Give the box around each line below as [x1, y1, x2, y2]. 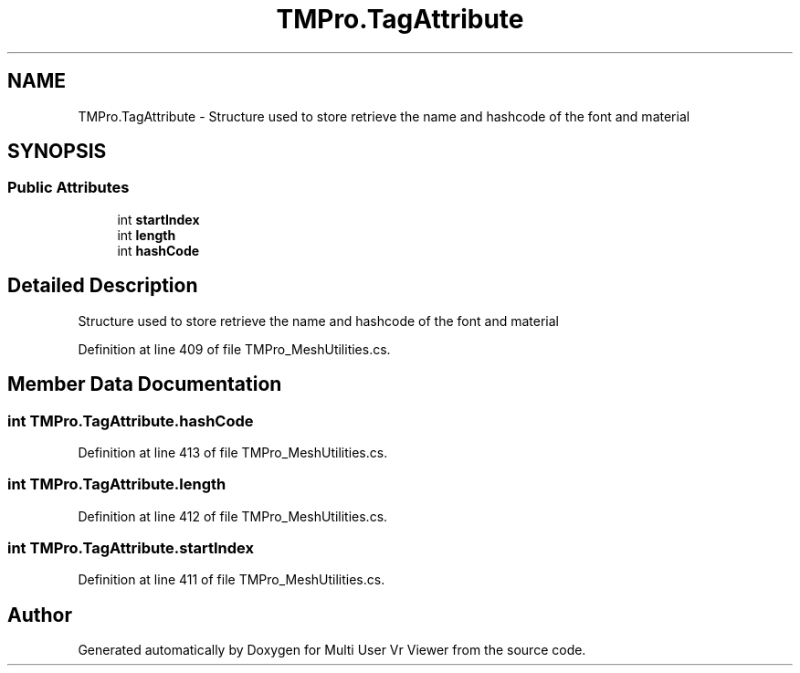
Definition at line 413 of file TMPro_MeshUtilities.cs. [78, 444, 388, 460]
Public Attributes [7, 178, 130, 197]
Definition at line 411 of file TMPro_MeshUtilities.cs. [78, 572, 385, 588]
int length [117, 226, 176, 243]
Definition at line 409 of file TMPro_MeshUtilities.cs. [78, 341, 391, 357]
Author [7, 603, 72, 626]
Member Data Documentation [7, 373, 282, 396]
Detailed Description [7, 274, 198, 298]
